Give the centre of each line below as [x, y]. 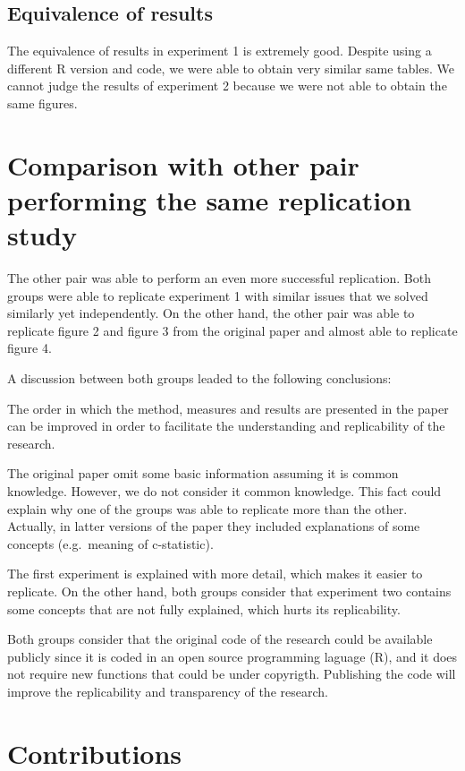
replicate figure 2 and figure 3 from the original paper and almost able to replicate [232, 330]
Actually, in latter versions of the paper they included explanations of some [214, 526]
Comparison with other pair [183, 164]
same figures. [42, 103]
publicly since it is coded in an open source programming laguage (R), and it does [232, 656]
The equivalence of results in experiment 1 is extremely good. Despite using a [220, 51]
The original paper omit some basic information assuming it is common [203, 473]
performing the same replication [210, 199]
